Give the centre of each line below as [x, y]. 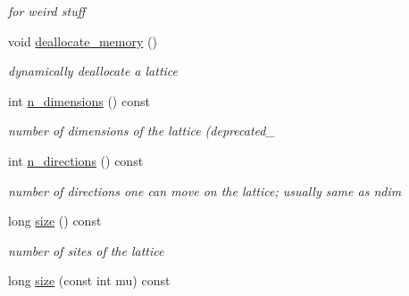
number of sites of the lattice [86, 250]
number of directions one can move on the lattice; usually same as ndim [205, 190]
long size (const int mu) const [89, 280]
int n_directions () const [76, 160]
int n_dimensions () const [79, 100]
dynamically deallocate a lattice [93, 71]
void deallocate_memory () [83, 41]
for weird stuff [47, 11]
